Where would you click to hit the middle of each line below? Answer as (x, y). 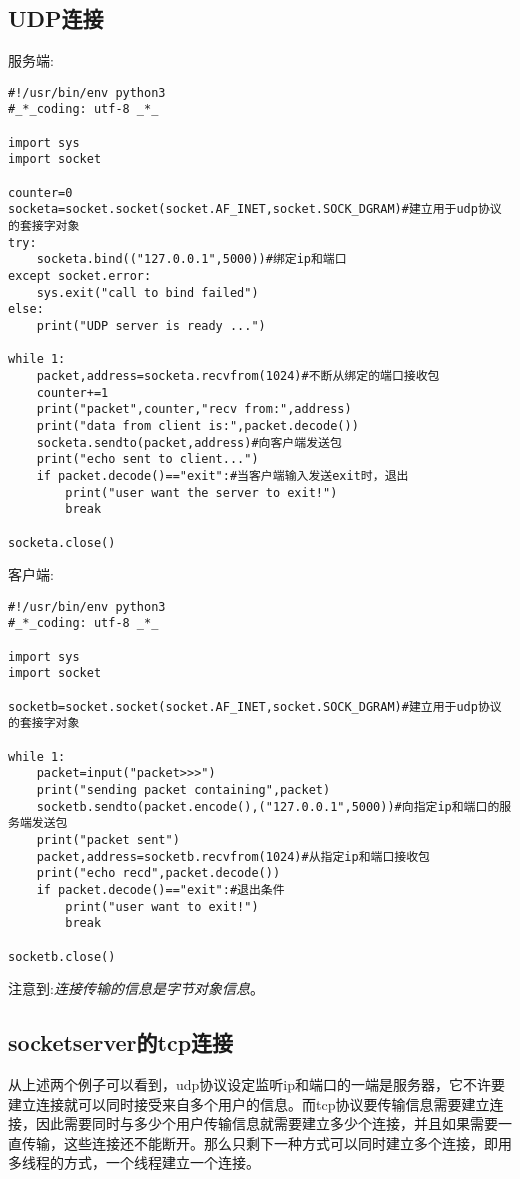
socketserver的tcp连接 (121, 1042)
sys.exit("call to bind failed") (147, 292)
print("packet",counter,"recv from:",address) (194, 409)
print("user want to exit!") (162, 906)
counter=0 (40, 192)
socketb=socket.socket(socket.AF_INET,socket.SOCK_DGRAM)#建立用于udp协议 (255, 706)
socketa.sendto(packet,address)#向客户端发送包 (189, 442)
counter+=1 (72, 392)
